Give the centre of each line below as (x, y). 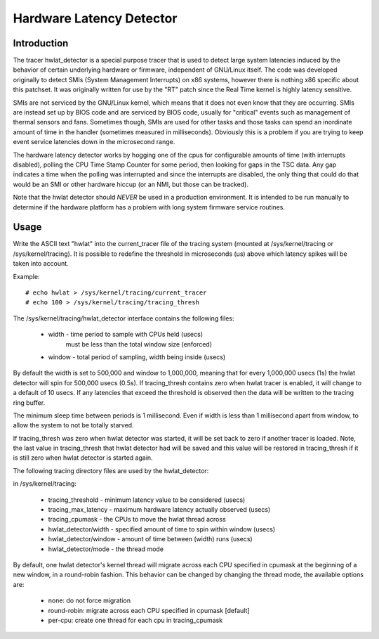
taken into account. (41, 264)
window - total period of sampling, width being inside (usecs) (137, 357)
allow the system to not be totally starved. (73, 425)
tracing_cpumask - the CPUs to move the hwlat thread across (137, 519)
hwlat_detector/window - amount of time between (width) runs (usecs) (150, 539)
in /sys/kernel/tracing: (45, 484)
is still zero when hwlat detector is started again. (83, 458)
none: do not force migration (89, 600)
